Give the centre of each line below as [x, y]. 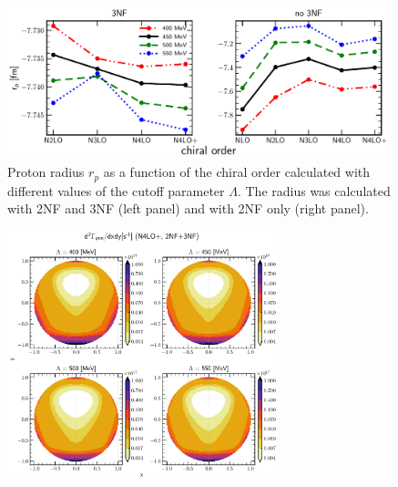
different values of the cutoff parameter [116, 190]
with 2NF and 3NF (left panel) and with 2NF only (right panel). [188, 208]
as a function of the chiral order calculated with [237, 172]
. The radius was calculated [314, 190]
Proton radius [46, 172]
